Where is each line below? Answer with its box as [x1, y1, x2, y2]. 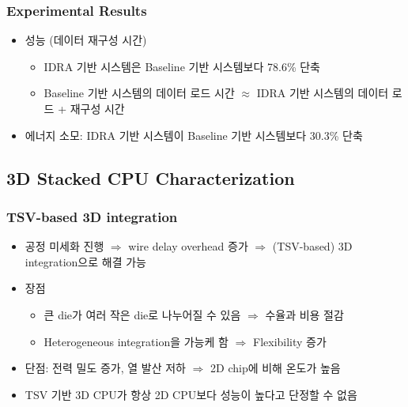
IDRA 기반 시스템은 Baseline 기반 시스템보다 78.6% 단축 [43, 58, 320, 74]
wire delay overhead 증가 [128, 238, 248, 254]
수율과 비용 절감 [265, 306, 344, 322]
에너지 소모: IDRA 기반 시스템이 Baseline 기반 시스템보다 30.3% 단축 [25, 126, 363, 143]
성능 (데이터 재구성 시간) [25, 32, 147, 48]
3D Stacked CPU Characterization [6, 165, 295, 190]
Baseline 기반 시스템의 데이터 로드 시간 [43, 85, 235, 101]
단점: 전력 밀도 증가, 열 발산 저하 [25, 360, 186, 376]
